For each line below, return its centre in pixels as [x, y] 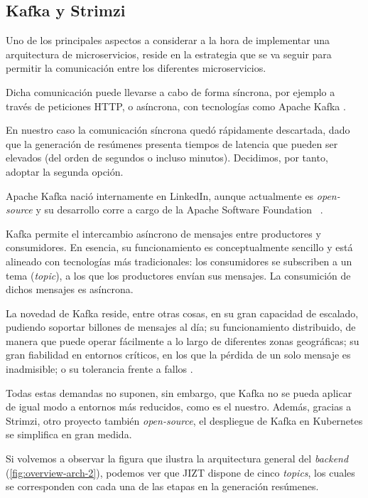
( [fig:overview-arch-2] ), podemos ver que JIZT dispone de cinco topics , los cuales [180, 472]
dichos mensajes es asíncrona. [70, 289]
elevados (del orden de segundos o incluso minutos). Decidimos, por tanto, [167, 158]
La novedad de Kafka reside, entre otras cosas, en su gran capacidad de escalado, [182, 313]
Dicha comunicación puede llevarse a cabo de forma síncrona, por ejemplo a [171, 91]
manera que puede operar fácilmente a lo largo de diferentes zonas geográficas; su [183, 340]
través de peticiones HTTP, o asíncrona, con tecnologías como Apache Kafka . [176, 106]
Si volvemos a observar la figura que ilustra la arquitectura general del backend [177, 459]
